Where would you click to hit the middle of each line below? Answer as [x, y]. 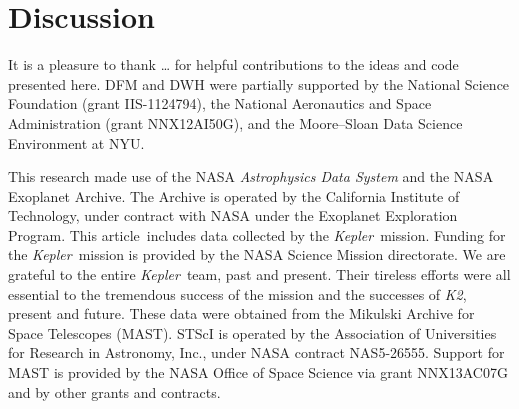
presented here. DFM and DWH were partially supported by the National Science [259, 83]
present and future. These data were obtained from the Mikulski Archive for [241, 313]
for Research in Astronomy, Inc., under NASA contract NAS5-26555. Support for [256, 352]
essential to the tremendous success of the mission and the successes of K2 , [237, 293]
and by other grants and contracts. [114, 391]
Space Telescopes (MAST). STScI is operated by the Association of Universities [252, 332]
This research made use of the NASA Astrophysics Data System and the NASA [251, 176]
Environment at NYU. [76, 142]
